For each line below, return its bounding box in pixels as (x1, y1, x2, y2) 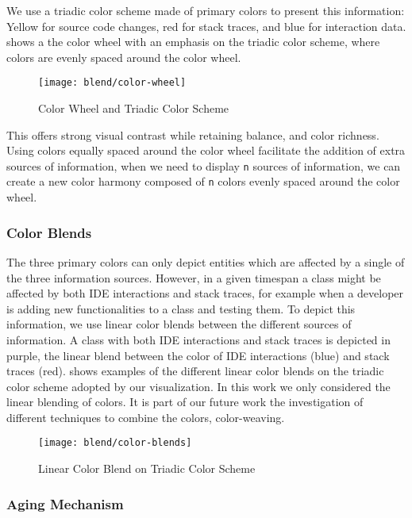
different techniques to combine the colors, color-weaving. (6, 409, 285, 425)
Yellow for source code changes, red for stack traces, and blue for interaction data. (6, 17, 406, 34)
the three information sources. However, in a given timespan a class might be (6, 269, 381, 286)
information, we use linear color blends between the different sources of (6, 316, 352, 332)
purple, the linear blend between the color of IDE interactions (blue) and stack (6, 347, 390, 363)
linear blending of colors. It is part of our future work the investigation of (6, 393, 364, 410)
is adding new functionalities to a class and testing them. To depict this (6, 300, 356, 317)
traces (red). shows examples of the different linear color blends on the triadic (6, 363, 384, 379)
